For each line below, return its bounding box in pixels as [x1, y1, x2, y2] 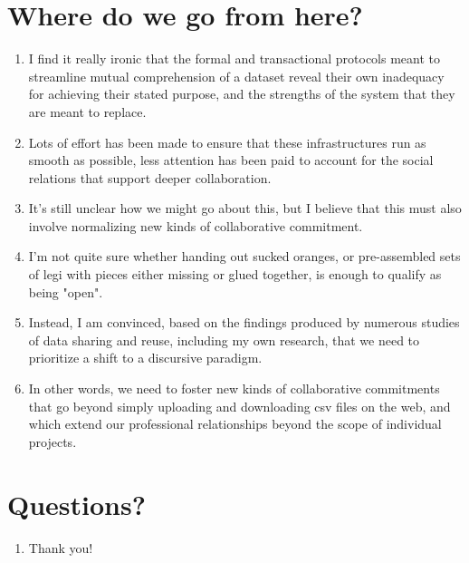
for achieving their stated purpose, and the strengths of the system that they [28, 84, 455, 103]
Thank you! [28, 538, 93, 557]
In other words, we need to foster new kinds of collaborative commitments [28, 379, 440, 398]
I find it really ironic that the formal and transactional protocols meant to [28, 49, 441, 68]
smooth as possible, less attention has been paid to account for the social [28, 150, 434, 170]
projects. [28, 432, 77, 451]
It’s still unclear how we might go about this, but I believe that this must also [28, 199, 462, 218]
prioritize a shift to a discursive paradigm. [28, 348, 263, 367]
